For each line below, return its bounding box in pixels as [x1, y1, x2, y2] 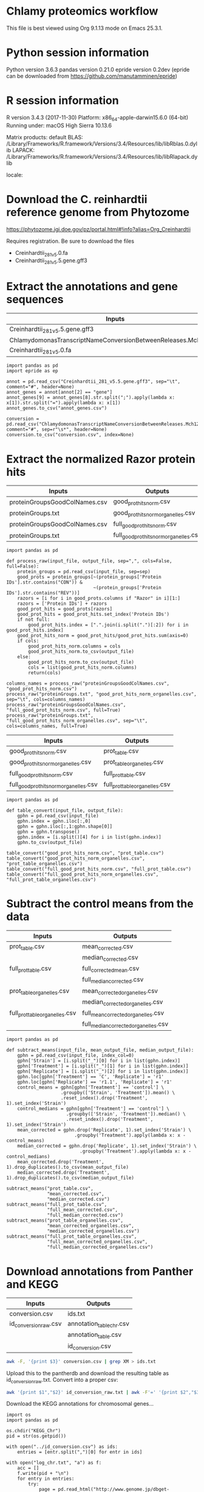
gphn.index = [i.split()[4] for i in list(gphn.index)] [17, 834, 162, 840]
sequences [6, 293, 64, 307]
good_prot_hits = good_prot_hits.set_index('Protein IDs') [17, 612, 170, 618]
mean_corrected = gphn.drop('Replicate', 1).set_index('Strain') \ [17, 1127, 191, 1133]
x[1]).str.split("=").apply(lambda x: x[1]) [6, 400, 121, 406]
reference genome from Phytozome [6, 205, 190, 219]
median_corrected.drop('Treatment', [17, 1170, 110, 1176]
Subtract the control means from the [6, 897, 194, 911]
